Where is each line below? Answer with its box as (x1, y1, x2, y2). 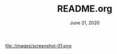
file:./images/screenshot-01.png (5, 42, 72, 48)
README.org (57, 3, 112, 15)
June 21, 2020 (70, 20, 100, 26)
